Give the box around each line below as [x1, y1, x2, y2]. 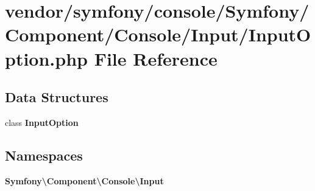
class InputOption [5, 116, 79, 128]
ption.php [5, 46, 88, 71]
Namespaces [5, 145, 83, 164]
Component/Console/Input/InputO [5, 22, 311, 47]
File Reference [94, 46, 218, 71]
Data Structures [5, 88, 108, 106]
